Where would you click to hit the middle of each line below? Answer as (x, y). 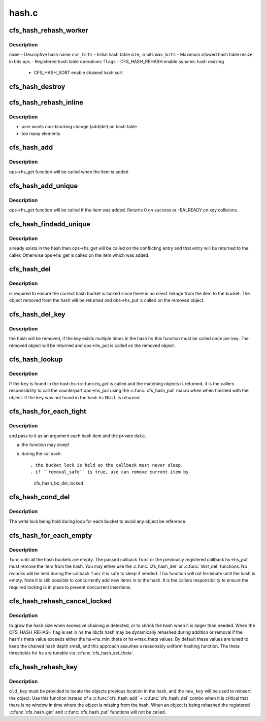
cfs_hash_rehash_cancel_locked (60, 601)
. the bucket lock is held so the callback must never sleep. (107, 465)
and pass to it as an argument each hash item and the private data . (78, 436)
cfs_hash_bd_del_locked (59, 483)
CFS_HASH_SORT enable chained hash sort (78, 73)
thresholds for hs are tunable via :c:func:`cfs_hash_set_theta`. (72, 653)
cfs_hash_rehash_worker (49, 30)
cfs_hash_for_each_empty (50, 535)
